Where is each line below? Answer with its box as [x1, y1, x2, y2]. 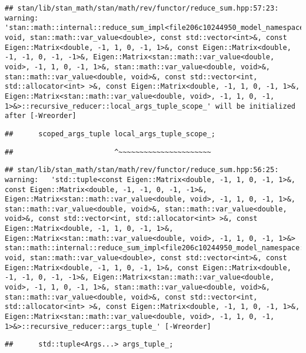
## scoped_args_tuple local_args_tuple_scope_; [5, 129, 215, 138]
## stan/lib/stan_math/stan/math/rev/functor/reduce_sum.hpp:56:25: [5, 166, 279, 174]
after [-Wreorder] [5, 112, 76, 120]
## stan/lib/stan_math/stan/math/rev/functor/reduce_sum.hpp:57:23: [5, 4, 279, 12]
